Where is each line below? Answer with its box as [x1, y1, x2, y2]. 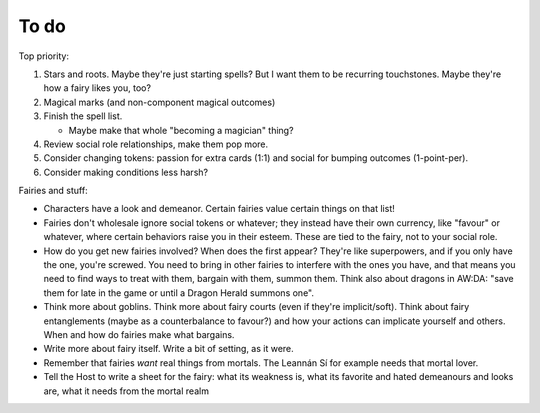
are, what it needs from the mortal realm [43, 385, 210, 397]
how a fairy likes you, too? [43, 82, 152, 94]
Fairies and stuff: [18, 185, 89, 197]
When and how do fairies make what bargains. [43, 328, 235, 340]
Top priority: [18, 50, 70, 62]
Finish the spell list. [43, 110, 123, 122]
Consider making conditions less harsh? [43, 166, 209, 178]
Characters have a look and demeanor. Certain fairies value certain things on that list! [43, 203, 395, 215]
